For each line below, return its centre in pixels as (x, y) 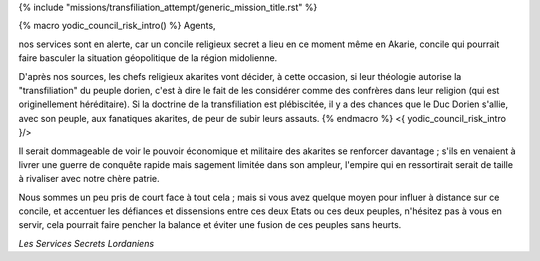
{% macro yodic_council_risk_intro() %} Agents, (117, 26)
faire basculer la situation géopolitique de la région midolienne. (148, 58)
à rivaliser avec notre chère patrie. (89, 179)
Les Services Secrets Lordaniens (86, 243)
